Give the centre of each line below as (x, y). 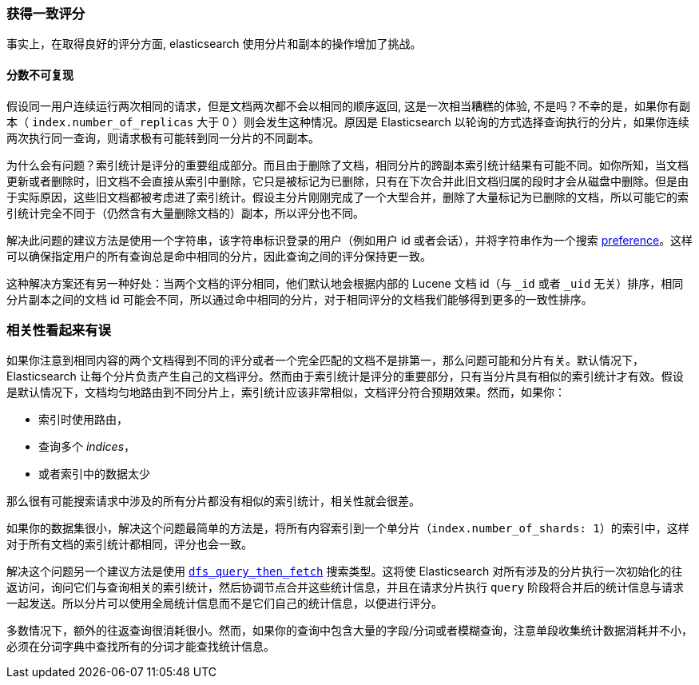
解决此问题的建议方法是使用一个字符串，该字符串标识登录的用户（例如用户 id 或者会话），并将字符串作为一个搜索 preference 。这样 (350, 240)
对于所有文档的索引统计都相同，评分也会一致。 (129, 544)
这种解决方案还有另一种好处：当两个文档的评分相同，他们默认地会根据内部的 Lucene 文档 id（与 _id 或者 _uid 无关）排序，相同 (345, 283)
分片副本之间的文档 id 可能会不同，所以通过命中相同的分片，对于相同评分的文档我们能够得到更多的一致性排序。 (300, 299)
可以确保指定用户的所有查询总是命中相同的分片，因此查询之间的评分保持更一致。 (219, 256)
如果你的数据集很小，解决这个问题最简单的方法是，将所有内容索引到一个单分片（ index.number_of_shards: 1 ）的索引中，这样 (348, 528)
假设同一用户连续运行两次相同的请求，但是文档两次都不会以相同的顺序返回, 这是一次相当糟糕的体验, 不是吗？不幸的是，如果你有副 (348, 106)
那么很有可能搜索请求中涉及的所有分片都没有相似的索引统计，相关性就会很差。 (213, 501)
